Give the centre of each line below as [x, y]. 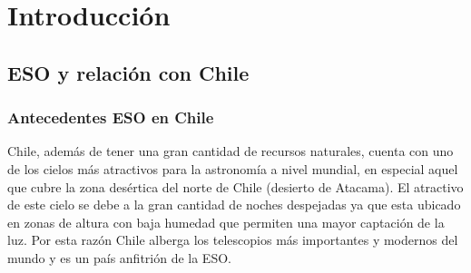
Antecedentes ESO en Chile [111, 117]
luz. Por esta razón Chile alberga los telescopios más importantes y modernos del [233, 240]
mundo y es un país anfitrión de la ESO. [119, 257]
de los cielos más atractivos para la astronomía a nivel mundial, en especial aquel [233, 168]
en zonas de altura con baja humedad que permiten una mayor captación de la [226, 222]
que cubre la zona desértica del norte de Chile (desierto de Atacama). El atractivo [235, 186]
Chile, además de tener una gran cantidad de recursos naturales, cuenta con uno [231, 151]
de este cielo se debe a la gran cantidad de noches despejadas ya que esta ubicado [234, 205]
